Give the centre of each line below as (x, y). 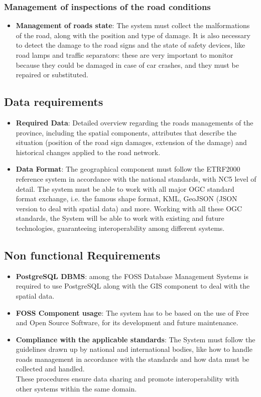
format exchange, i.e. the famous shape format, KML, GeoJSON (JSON (126, 198)
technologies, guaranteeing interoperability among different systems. (120, 228)
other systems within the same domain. (76, 388)
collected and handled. (50, 369)
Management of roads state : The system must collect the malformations (133, 25)
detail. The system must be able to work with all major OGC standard (125, 188)
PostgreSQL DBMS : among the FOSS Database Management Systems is (132, 276)
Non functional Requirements (82, 255)
